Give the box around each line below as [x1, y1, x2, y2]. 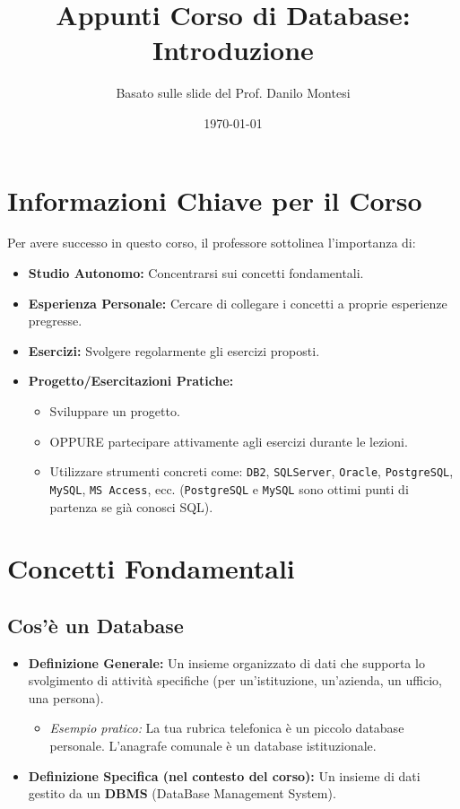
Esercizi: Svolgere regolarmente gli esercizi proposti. [28, 341, 320, 360]
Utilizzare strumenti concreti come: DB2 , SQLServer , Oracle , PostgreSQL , [49, 462, 454, 481]
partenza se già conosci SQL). [49, 497, 213, 516]
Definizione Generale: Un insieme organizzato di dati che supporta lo [28, 653, 425, 672]
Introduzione [152, 31, 314, 68]
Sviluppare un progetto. [49, 402, 180, 420]
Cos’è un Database [7, 611, 184, 639]
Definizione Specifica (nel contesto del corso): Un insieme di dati [28, 766, 421, 785]
